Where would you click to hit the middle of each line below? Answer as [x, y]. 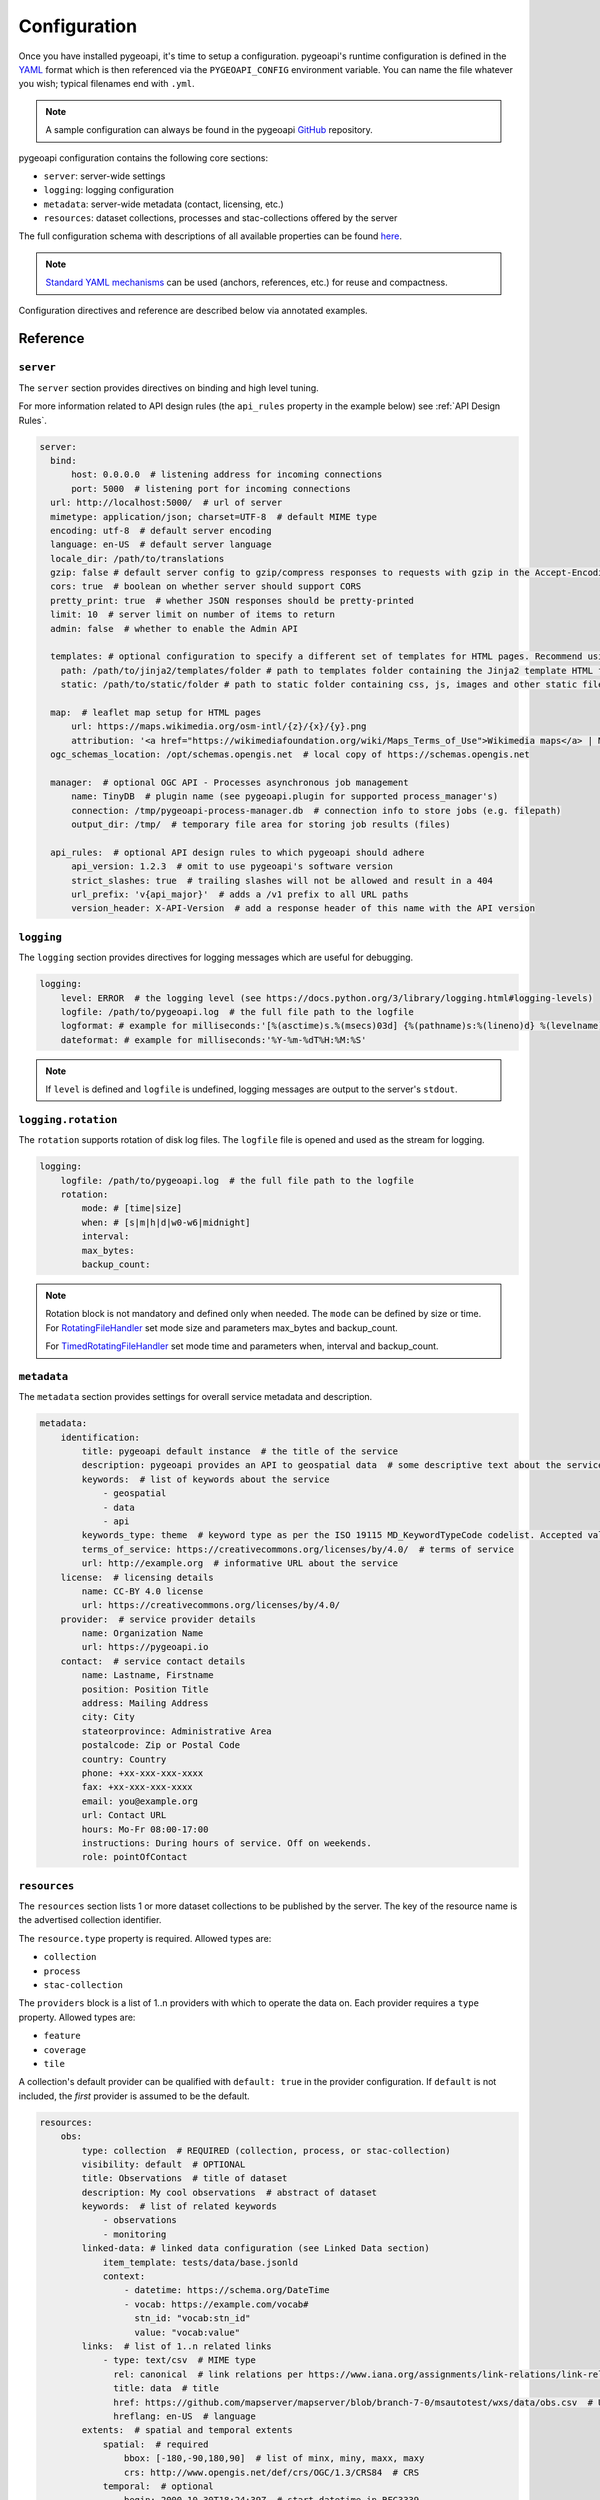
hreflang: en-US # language [185, 2416]
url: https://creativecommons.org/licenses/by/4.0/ [211, 1605]
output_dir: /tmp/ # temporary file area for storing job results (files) [261, 824]
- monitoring [134, 2234]
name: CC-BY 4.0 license [142, 1591]
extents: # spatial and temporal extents [187, 2430]
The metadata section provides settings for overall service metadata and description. [195, 1397]
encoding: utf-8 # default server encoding [161, 530]
